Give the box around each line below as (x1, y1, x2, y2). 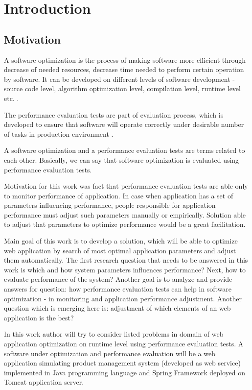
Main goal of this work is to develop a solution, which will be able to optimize (4, 236, 238, 246)
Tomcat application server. (4, 377, 84, 387)
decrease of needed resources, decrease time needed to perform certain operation (4, 64, 244, 74)
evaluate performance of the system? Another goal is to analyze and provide (4, 274, 232, 284)
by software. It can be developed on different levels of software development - (4, 73, 235, 84)
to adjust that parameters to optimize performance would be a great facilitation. (4, 219, 246, 229)
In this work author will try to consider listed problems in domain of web (4, 329, 224, 339)
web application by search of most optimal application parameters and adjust (4, 245, 236, 255)
